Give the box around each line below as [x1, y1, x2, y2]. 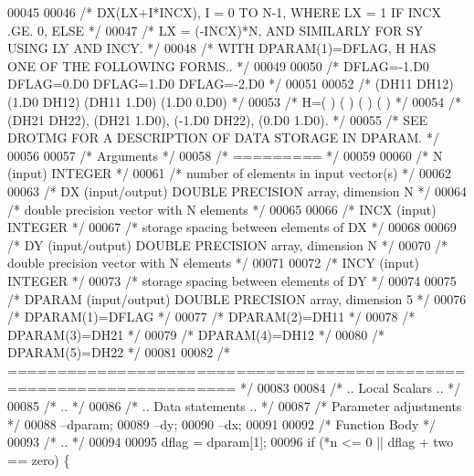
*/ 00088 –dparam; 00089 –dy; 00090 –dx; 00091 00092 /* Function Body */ [7, 414, 437, 433]
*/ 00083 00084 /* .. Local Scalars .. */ [240, 378, 461, 397]
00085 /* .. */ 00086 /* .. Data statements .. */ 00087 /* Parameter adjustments [7, 397, 462, 416]
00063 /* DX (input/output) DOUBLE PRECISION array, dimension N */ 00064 [7, 181, 468, 200]
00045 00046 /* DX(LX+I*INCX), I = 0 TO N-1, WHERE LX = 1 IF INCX [7, 3, 441, 21]
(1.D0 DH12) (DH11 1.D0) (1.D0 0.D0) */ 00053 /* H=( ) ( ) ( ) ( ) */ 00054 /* [7, 91, 461, 111]
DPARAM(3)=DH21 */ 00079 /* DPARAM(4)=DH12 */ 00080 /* [7, 324, 385, 344]
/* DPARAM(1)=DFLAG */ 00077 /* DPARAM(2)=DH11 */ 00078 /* [7, 307, 416, 326]
